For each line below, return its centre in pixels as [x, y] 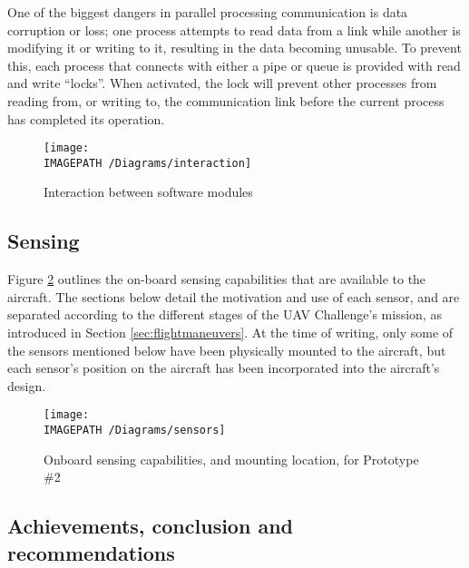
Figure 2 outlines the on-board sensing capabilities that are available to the [217, 279]
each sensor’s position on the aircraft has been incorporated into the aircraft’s [224, 368]
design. [27, 385]
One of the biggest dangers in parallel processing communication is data [208, 12]
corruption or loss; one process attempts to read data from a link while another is [234, 29]
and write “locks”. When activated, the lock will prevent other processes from [222, 83]
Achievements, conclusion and [150, 526]
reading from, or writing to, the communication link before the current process [226, 100]
